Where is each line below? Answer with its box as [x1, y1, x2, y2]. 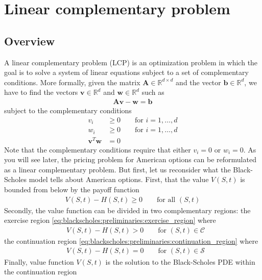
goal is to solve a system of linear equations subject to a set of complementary [4, 67, 249, 78]
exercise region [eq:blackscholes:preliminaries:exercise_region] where [4, 215, 216, 225]
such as [141, 87, 164, 97]
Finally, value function [4, 256, 74, 267]
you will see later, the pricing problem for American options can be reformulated [4, 154, 256, 165]
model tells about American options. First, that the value [29, 174, 209, 185]
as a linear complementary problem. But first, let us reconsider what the [4, 164, 231, 174]
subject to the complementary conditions [4, 105, 132, 115]
